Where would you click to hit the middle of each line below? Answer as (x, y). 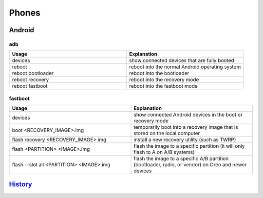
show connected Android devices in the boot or (188, 115)
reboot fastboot (30, 86)
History (21, 185)
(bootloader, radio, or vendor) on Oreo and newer (190, 165)
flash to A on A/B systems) (164, 152)
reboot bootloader (33, 73)
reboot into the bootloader (159, 73)
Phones (25, 13)
